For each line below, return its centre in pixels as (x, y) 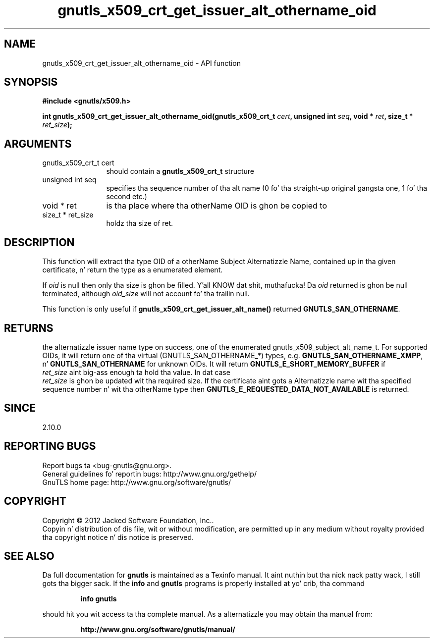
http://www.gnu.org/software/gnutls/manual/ (158, 630)
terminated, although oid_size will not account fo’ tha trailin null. (146, 294)
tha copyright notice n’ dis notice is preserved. (118, 537)
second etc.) (127, 197)
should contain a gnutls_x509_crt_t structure (180, 171)
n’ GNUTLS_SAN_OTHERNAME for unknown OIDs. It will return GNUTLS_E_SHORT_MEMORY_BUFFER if (214, 364)
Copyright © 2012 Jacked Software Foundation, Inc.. (128, 520)
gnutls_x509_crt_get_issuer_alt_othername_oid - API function (141, 63)
